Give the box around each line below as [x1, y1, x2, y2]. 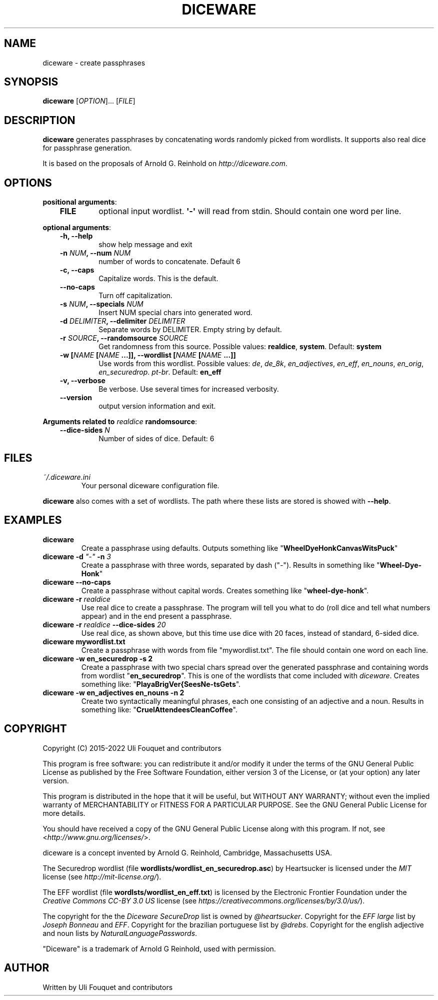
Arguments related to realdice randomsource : [42, 417, 197, 426]
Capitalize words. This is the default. [98, 274, 218, 283]
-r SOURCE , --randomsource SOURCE [59, 334, 188, 343]
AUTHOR [4, 961, 49, 974]
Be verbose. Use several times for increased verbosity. [98, 385, 279, 394]
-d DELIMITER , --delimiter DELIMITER [59, 317, 185, 326]
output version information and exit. [98, 402, 216, 411]
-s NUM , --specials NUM [59, 300, 143, 309]
